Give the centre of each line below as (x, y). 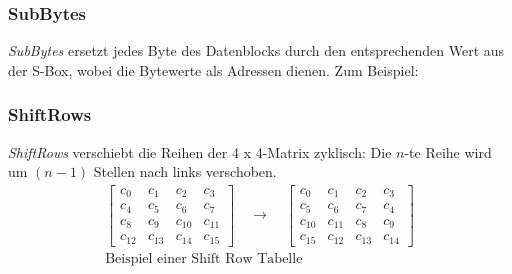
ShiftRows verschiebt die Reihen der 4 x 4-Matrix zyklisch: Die (200, 151)
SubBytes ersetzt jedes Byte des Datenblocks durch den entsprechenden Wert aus (256, 50)
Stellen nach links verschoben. (185, 171)
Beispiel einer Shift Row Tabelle (204, 258)
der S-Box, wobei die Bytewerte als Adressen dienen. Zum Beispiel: (213, 69)
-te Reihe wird (448, 151)
